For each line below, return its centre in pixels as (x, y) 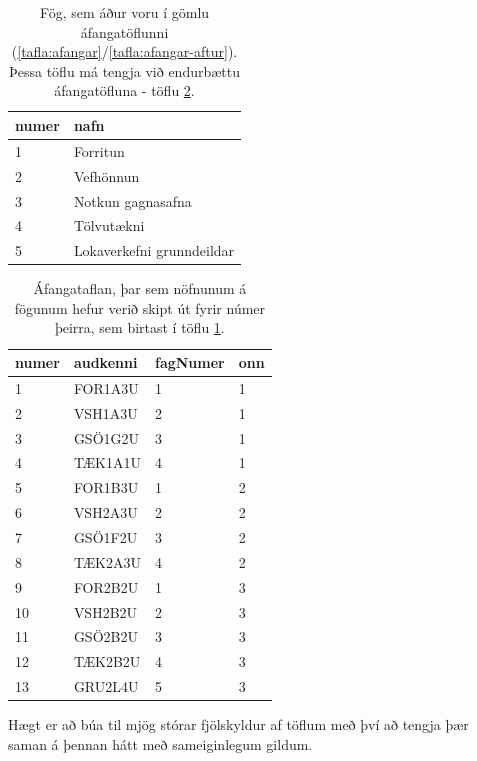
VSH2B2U (105, 611)
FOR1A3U (106, 387)
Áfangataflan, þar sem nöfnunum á (140, 288)
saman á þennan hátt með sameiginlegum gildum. (160, 743)
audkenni (105, 362)
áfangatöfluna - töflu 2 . (124, 90)
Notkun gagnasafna (132, 200)
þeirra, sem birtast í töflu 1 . (139, 327)
